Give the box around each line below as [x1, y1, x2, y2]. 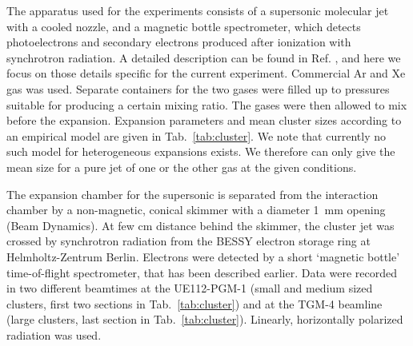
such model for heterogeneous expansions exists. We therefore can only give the [6, 143, 395, 160]
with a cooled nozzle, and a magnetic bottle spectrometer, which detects [6, 18, 361, 34]
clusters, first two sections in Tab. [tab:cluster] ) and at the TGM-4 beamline [6, 295, 383, 312]
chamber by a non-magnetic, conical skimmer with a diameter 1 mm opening [6, 201, 386, 218]
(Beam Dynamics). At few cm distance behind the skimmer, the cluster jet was [6, 217, 395, 233]
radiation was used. [6, 326, 102, 343]
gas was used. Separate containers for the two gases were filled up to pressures [6, 80, 390, 97]
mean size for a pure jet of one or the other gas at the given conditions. [6, 158, 357, 175]
